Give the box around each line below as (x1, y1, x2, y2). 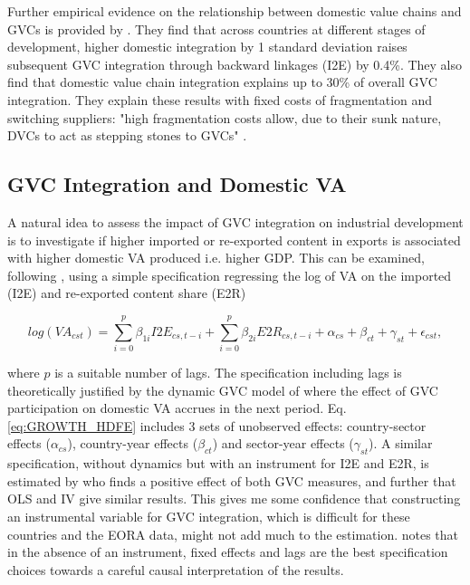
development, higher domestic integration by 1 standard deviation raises (7, 37, 408, 56)
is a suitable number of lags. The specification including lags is (54, 363, 402, 382)
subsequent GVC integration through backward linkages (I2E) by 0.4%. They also (7, 54, 463, 73)
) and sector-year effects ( (212, 434, 354, 453)
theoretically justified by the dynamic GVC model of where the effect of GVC (7, 380, 438, 399)
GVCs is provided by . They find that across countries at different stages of (7, 19, 426, 38)
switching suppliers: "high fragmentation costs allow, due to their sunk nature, (7, 108, 442, 127)
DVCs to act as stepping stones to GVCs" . (7, 126, 247, 145)
